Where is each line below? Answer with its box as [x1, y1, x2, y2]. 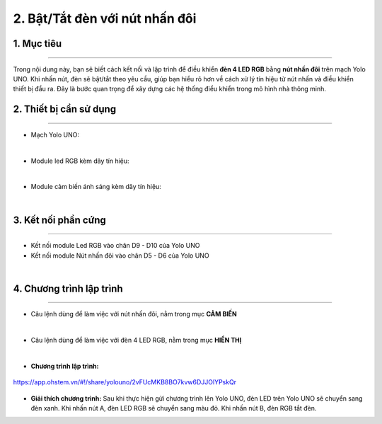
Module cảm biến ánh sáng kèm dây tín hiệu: [30, 183, 162, 191]
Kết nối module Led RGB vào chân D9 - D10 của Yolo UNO [30, 241, 200, 250]
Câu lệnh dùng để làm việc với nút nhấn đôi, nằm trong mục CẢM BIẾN [30, 310, 237, 319]
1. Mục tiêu [13, 38, 62, 50]
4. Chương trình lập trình [13, 282, 123, 294]
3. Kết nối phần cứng [13, 214, 106, 226]
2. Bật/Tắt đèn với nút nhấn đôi [13, 11, 197, 26]
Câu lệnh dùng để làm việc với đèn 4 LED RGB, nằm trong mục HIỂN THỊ [30, 336, 242, 345]
